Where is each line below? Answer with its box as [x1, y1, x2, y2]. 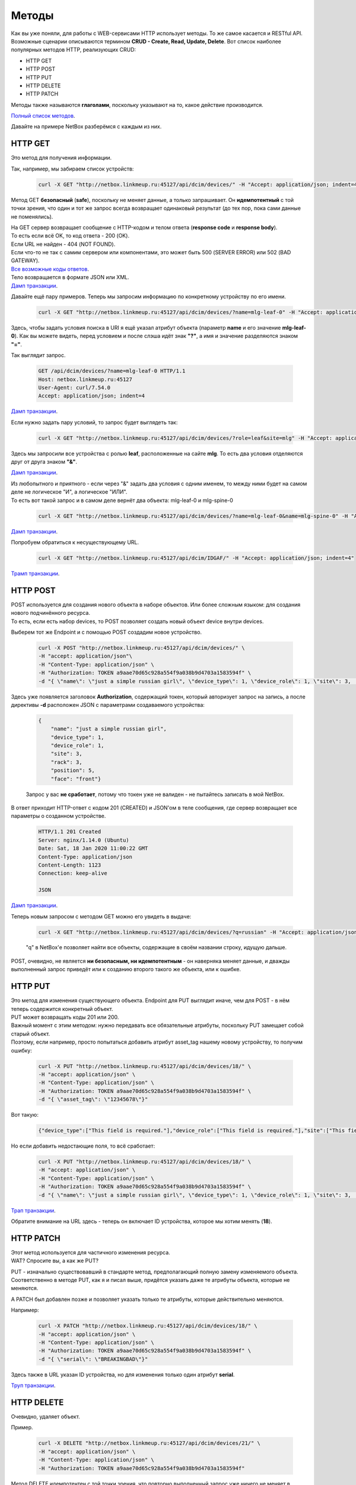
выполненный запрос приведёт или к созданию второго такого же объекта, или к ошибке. [11, 966, 241, 973]
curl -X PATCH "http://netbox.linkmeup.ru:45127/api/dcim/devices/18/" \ [38, 1322, 258, 1329]
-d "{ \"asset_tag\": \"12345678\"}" [38, 1096, 148, 1103]
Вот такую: [11, 1111, 39, 1119]
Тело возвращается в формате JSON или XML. [11, 274, 130, 281]
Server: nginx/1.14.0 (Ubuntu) [38, 836, 130, 843]
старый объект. [11, 1030, 50, 1037]
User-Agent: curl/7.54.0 [38, 384, 111, 391]
